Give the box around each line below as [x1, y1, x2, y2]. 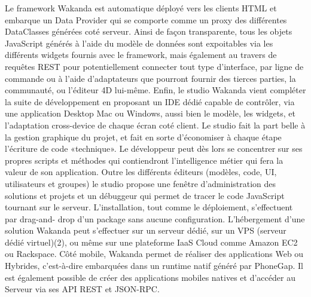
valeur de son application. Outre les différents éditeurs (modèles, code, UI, [5, 166, 277, 178]
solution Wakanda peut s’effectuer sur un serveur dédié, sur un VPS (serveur [5, 224, 286, 237]
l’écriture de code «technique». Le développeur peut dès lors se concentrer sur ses [5, 142, 303, 155]
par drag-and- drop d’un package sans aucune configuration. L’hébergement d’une [5, 212, 305, 225]
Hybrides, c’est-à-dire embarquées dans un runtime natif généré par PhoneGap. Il [5, 259, 304, 272]
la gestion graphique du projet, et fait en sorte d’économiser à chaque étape [5, 130, 282, 143]
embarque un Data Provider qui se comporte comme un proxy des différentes [5, 13, 287, 26]
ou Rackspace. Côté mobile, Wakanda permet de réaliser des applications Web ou [5, 247, 304, 260]
